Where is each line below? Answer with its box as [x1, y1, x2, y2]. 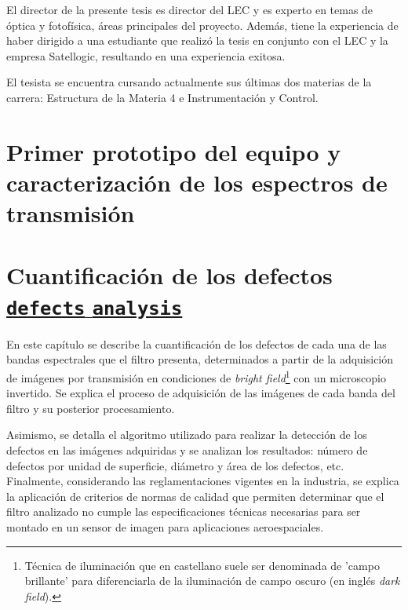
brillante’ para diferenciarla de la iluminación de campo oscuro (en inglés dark [24, 572, 400, 589]
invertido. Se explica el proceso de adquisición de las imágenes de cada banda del [6, 385, 395, 401]
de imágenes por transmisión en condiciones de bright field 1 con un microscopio [6, 367, 386, 385]
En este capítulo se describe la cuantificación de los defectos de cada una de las [6, 335, 387, 352]
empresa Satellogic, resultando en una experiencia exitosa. [6, 47, 286, 64]
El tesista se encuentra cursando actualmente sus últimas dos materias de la [6, 74, 372, 90]
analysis [92, 297, 183, 320]
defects [6, 297, 86, 320]
